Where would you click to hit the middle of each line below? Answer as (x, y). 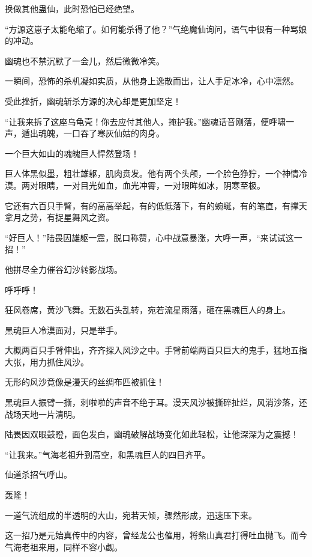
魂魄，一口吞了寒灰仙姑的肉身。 (101, 133)
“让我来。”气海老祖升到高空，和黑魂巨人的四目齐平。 (108, 454)
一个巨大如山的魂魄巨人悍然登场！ (72, 153)
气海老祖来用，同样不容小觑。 (64, 546)
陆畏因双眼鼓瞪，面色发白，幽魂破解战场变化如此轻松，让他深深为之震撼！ (152, 434)
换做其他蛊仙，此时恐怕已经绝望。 (72, 8)
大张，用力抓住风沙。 (47, 361)
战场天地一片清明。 (43, 414)
